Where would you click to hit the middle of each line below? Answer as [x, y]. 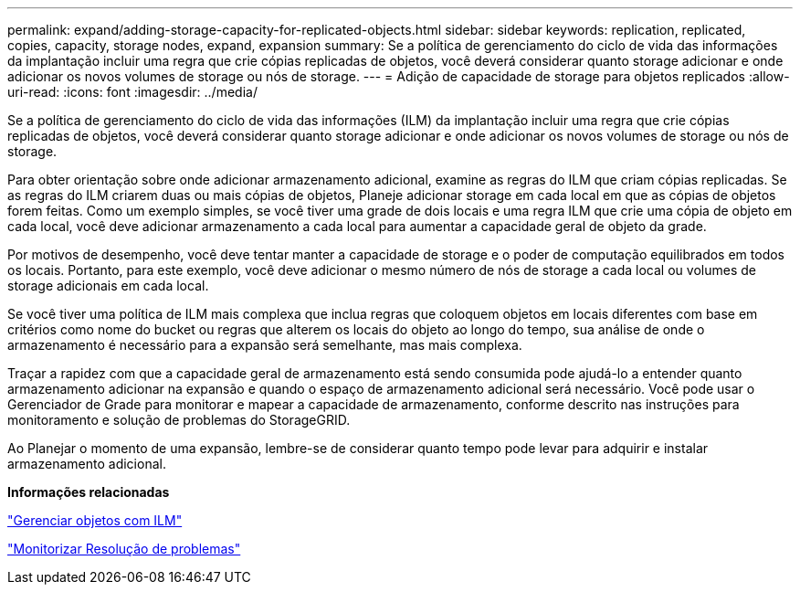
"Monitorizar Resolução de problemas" [124, 549]
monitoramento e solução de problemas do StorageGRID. [179, 420]
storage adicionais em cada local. [108, 285]
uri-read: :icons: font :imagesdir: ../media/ [132, 92]
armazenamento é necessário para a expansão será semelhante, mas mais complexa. [265, 345]
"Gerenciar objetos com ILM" [95, 520]
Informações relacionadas [89, 492]
